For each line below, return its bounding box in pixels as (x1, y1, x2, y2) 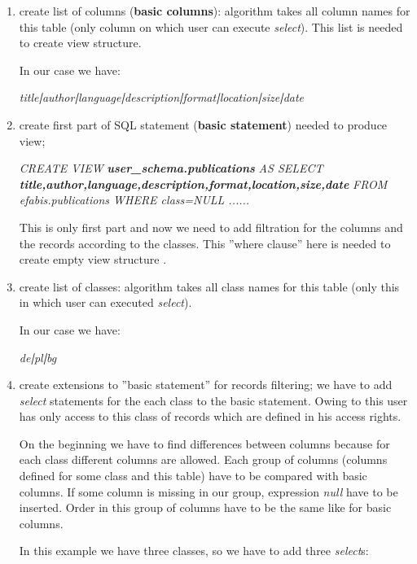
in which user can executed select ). (19, 294, 192, 311)
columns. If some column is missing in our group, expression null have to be (19, 483, 398, 500)
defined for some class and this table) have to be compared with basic (19, 467, 367, 484)
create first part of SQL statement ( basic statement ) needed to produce (19, 116, 388, 133)
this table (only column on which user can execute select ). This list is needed (19, 18, 403, 35)
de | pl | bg (19, 348, 57, 365)
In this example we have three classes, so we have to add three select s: (19, 542, 369, 559)
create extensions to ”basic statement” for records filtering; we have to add (19, 376, 393, 393)
